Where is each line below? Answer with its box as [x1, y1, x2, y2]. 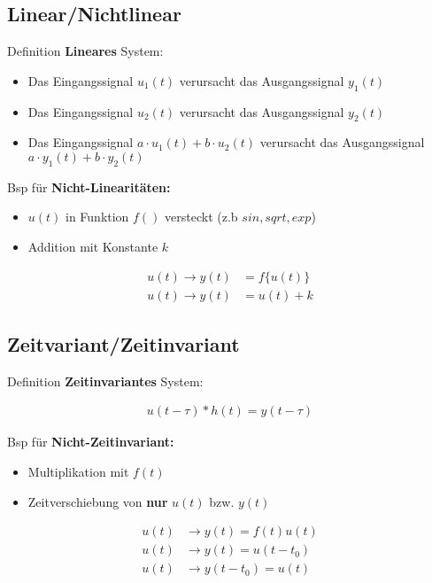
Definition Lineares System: [7, 42, 164, 60]
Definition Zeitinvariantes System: [7, 371, 204, 390]
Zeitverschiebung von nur [27, 492, 168, 510]
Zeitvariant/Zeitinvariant [7, 330, 240, 358]
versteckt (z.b [165, 207, 238, 226]
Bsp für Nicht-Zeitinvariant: [7, 432, 174, 451]
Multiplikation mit [27, 463, 129, 481]
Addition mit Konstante [27, 237, 158, 255]
